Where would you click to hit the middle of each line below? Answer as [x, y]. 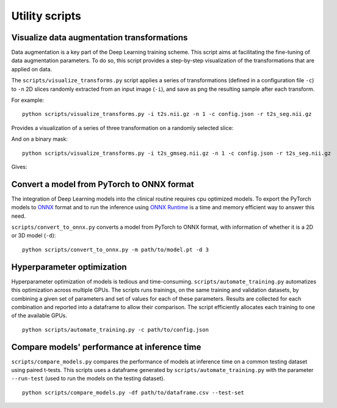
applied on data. [32, 69]
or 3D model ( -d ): [34, 235]
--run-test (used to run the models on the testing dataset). [88, 379]
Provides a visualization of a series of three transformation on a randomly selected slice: [122, 127]
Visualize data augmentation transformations [100, 38]
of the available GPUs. [39, 316]
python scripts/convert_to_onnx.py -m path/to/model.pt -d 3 [115, 249]
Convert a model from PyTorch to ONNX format [103, 184]
